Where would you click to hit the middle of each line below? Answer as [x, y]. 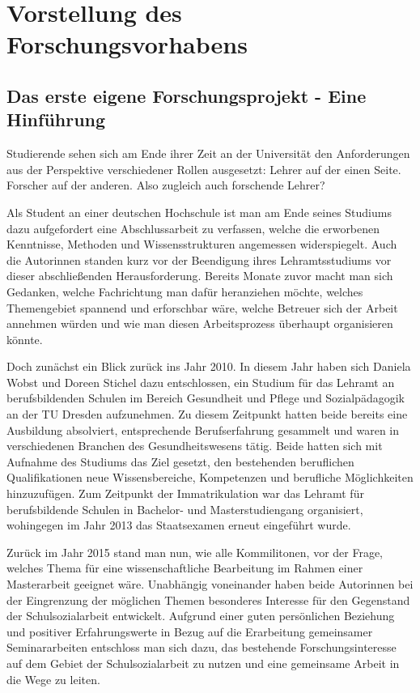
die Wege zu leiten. [53, 679]
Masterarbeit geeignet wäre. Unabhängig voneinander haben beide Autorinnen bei [210, 584]
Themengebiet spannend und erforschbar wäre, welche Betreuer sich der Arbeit [202, 307]
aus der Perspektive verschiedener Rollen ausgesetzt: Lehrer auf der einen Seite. [204, 169]
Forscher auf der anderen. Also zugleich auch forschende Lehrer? [166, 185]
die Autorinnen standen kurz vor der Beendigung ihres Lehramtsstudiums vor [199, 259]
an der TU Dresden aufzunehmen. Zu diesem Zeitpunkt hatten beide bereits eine [207, 414]
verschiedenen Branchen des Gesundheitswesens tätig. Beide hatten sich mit [195, 446]
